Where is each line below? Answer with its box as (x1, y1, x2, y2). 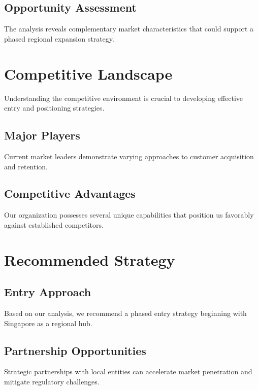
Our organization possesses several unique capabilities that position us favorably (4, 209, 254, 220)
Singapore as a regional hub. (4, 317, 92, 328)
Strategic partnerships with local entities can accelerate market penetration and (4, 366, 252, 377)
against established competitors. (4, 219, 104, 230)
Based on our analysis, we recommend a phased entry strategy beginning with (4, 308, 247, 318)
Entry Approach (4, 284, 91, 300)
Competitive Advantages (4, 186, 136, 201)
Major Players (4, 127, 80, 143)
